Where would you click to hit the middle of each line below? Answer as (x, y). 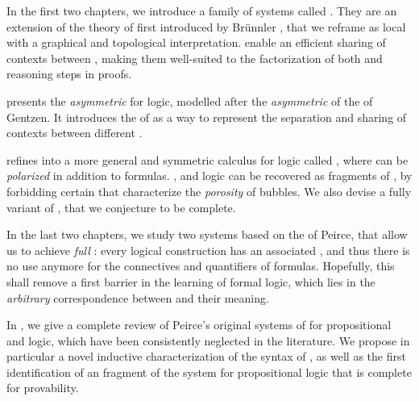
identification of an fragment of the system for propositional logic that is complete (209, 372)
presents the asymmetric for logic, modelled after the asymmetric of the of (190, 100)
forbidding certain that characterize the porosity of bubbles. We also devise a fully (209, 191)
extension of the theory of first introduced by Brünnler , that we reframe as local (206, 26)
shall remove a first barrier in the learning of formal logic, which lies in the (191, 281)
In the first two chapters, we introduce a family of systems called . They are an (202, 10)
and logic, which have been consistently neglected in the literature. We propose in (208, 340)
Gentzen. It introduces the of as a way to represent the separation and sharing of (207, 117)
